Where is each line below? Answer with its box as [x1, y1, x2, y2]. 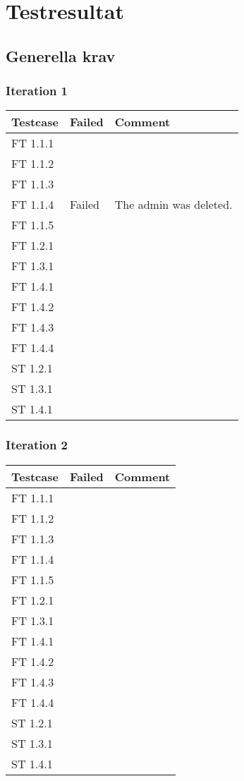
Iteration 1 [6, 82, 68, 99]
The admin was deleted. [114, 196, 233, 213]
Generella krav [6, 44, 116, 66]
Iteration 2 [6, 436, 68, 454]
